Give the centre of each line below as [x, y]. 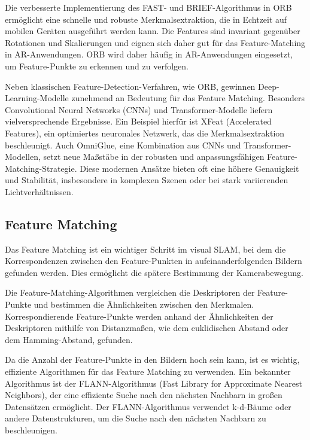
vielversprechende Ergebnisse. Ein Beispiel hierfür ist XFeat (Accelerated [138, 121]
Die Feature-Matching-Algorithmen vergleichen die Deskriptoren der [130, 292]
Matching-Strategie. [41, 168]
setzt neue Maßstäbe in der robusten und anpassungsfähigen [154, 157]
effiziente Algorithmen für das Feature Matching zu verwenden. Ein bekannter [148, 371]
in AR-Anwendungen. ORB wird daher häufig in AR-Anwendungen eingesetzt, [149, 54]
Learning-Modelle [37, 98]
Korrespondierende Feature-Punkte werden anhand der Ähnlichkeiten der [139, 316]
